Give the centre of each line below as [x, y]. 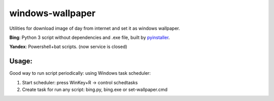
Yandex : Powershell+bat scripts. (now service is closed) [68, 47]
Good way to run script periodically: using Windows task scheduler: [80, 73]
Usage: [21, 61]
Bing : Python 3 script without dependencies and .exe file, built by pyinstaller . [90, 37]
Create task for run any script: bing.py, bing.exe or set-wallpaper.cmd [95, 90]
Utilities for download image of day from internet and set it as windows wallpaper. [95, 28]
